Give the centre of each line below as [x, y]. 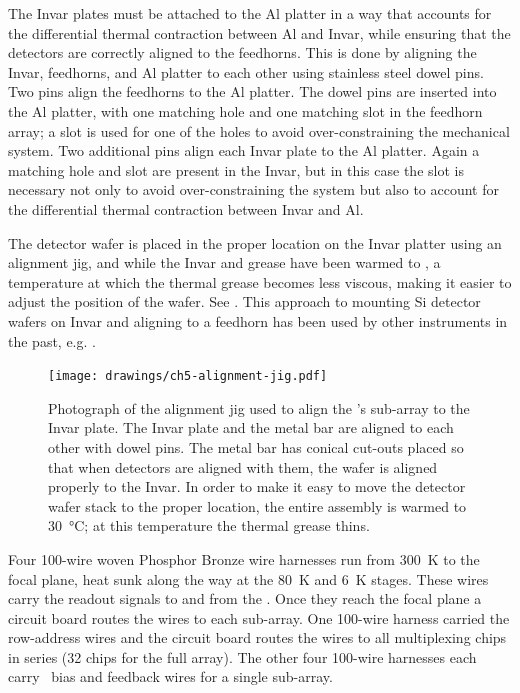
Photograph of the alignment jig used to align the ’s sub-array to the [259, 407]
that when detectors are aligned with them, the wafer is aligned [243, 466]
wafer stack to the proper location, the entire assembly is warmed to [257, 505]
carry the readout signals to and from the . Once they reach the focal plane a [245, 598]
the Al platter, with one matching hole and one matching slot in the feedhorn [245, 110]
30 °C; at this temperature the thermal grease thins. [209, 525]
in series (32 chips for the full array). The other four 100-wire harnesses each [242, 656]
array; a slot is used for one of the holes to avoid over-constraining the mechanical [259, 130]
